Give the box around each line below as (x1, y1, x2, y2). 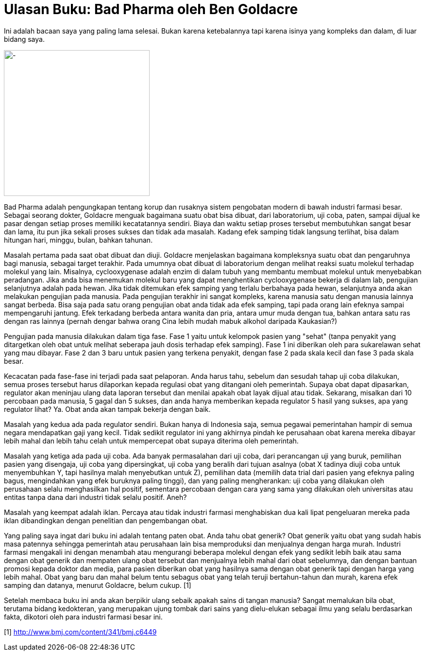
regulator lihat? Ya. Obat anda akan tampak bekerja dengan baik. (4, 405, 211, 413)
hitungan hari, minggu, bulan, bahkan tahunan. (4, 235, 153, 244)
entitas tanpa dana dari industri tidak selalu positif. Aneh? (4, 493, 187, 501)
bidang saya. (4, 35, 45, 43)
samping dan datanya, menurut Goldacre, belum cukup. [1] (4, 581, 191, 589)
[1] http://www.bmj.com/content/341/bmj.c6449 (4, 627, 157, 636)
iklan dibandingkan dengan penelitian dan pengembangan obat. (4, 516, 208, 525)
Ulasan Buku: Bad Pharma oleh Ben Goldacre (4, 1, 298, 18)
